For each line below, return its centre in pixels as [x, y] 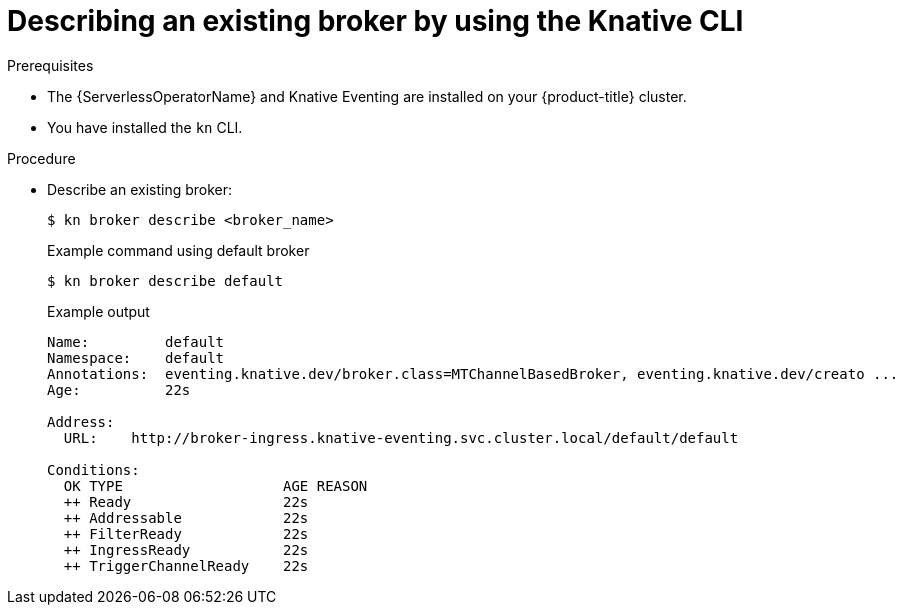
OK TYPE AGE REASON [215, 485]
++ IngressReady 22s [186, 549]
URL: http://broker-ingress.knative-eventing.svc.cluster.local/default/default [401, 437]
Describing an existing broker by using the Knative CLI [375, 21]
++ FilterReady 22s [186, 533]
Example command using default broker [178, 250]
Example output [98, 311]
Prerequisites [50, 65]
